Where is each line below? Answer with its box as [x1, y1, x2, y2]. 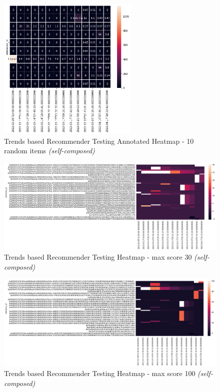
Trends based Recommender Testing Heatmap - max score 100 [4, 368, 195, 379]
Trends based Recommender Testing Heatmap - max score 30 [4, 252, 192, 262]
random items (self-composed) [4, 145, 95, 156]
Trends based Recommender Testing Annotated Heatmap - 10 [4, 135, 194, 146]
